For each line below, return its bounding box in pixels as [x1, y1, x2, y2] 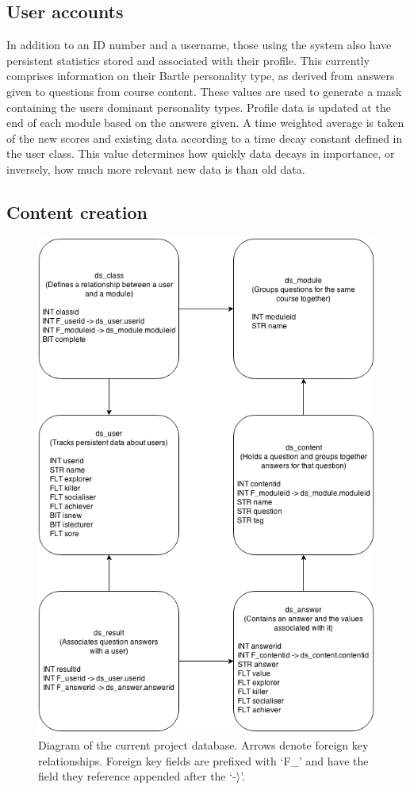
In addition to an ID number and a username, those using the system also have [6, 36, 392, 53]
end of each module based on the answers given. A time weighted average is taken [6, 114, 404, 131]
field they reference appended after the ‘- [38, 768, 236, 784]
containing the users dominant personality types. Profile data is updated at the [6, 98, 391, 115]
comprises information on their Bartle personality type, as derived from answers [6, 67, 395, 84]
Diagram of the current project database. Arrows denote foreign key [38, 736, 369, 753]
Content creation [6, 199, 148, 224]
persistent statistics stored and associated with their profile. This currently [6, 52, 370, 68]
